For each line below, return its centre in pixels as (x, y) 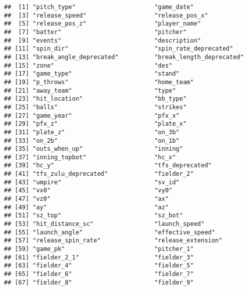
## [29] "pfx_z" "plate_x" (95, 124)
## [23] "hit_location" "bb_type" (95, 99)
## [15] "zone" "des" (88, 65)
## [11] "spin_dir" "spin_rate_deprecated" (119, 49)
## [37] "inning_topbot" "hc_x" (90, 157)
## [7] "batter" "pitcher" (95, 32)
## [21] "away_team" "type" (90, 90)
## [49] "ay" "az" (86, 207)
